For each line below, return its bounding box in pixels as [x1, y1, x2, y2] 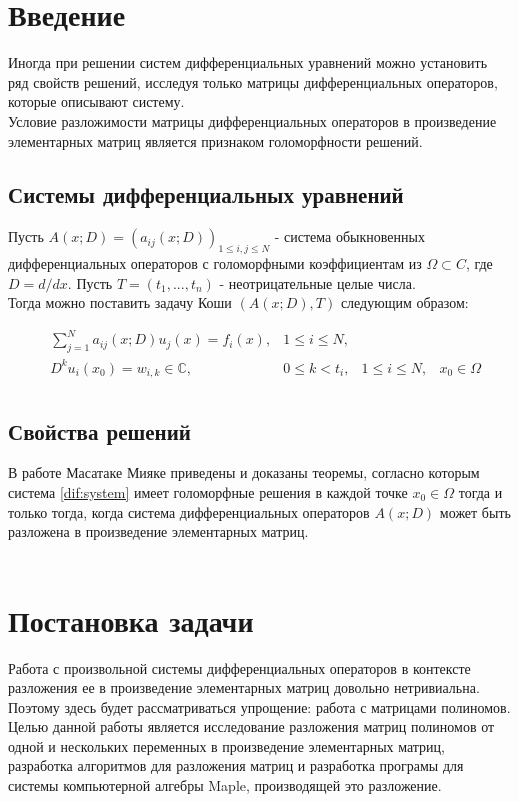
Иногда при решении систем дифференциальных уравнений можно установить [8, 52, 488, 73]
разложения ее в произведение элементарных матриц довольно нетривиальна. [8, 677, 480, 698]
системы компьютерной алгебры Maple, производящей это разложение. [8, 775, 442, 796]
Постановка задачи [8, 599, 254, 640]
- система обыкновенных [274, 226, 425, 247]
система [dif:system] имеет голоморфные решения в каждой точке [8, 482, 408, 503]
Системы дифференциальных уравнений [8, 179, 404, 210]
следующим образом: [340, 292, 469, 313]
